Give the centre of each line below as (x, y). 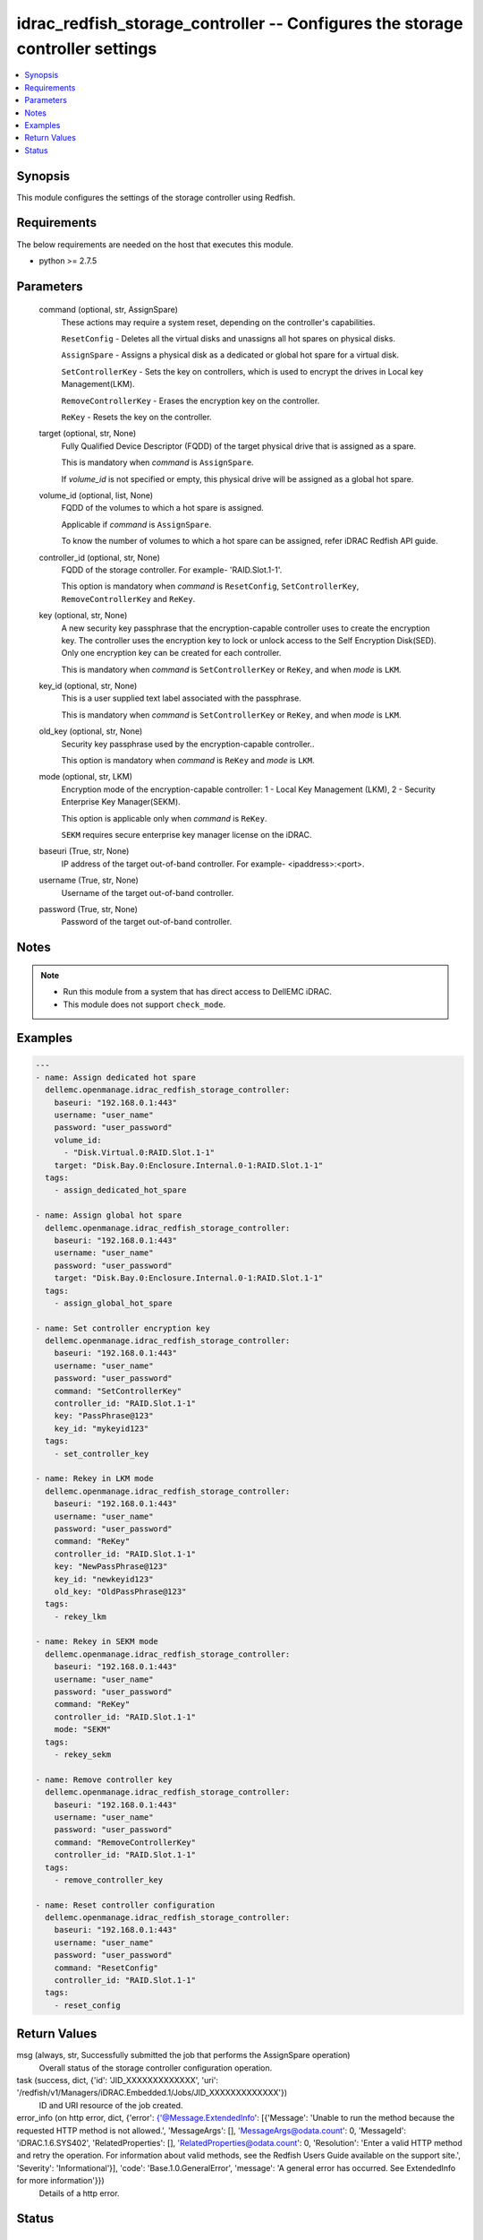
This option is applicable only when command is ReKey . (164, 818)
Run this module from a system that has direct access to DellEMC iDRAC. (198, 992)
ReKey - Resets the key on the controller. (136, 418)
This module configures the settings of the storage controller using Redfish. (156, 197)
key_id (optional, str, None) (88, 686)
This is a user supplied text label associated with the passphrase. (181, 698)
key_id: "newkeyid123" (104, 1579)
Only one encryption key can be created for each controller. (171, 653)
